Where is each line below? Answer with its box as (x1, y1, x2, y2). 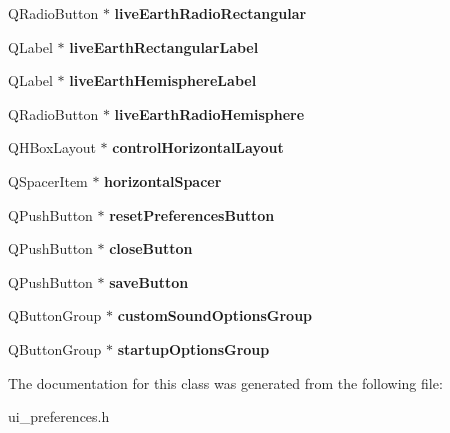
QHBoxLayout (8, 137, 96, 158)
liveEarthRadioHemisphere (114, 103, 305, 124)
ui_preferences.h (8, 406, 110, 427)
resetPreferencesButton (109, 204, 275, 225)
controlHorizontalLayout (112, 137, 284, 158)
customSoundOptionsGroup (117, 305, 313, 326)
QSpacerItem (8, 170, 88, 191)
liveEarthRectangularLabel (69, 36, 259, 57)
